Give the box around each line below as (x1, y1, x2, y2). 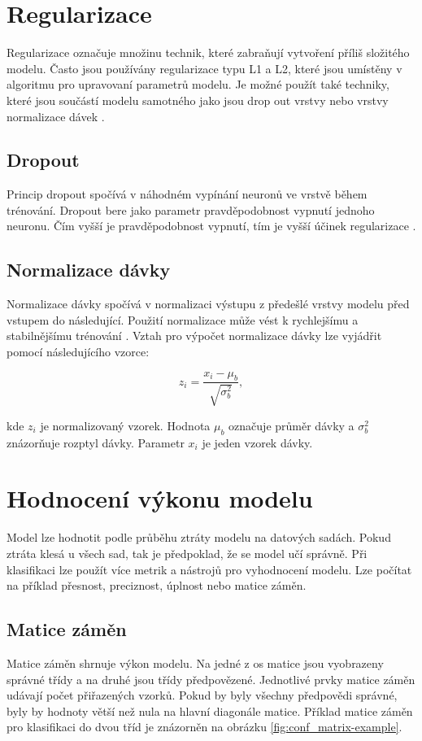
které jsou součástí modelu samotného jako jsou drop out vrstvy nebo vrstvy (7, 91, 389, 108)
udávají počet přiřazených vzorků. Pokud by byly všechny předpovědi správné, (7, 687, 398, 704)
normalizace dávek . (7, 107, 105, 124)
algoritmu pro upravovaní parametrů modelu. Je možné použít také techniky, (7, 76, 389, 93)
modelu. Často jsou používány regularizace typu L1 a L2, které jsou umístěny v (7, 59, 402, 76)
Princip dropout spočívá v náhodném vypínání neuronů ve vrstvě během (7, 185, 368, 203)
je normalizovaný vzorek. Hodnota (40, 416, 211, 434)
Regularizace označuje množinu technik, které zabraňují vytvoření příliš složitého (7, 44, 410, 61)
